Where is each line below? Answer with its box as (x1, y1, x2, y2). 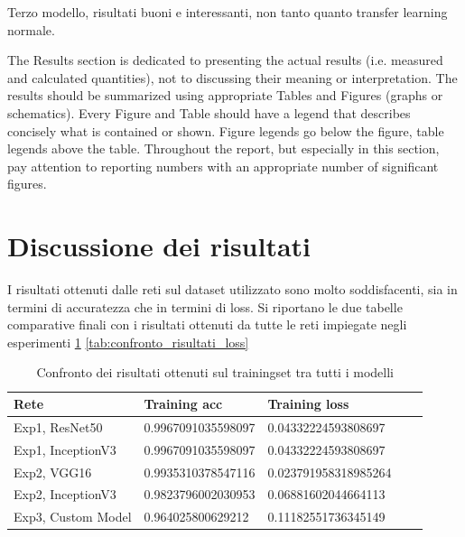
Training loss (267, 394, 349, 413)
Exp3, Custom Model (14, 507, 132, 526)
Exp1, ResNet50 (14, 417, 103, 436)
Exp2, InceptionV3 (14, 485, 116, 504)
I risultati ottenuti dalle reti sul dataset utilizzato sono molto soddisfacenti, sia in (7, 280, 458, 299)
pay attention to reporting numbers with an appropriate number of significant (7, 156, 439, 175)
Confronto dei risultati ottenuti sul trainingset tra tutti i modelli (36, 363, 394, 382)
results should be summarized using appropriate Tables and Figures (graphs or (7, 86, 443, 105)
